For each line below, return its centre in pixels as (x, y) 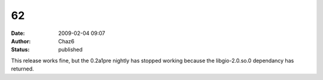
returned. (22, 69)
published (71, 50)
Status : (20, 50)
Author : (21, 41)
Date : (18, 33)
